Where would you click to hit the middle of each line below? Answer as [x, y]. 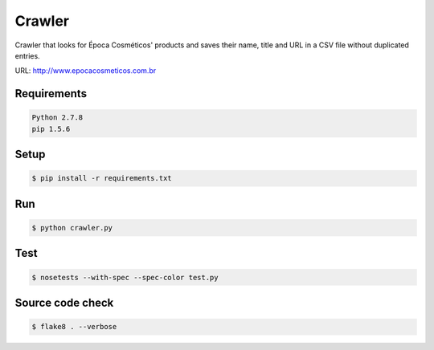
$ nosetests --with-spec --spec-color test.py [125, 277]
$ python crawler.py [72, 228]
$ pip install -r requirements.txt [102, 178]
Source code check [64, 302]
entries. [27, 55]
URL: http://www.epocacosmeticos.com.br [86, 71]
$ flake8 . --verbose [74, 327]
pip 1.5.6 [51, 129]
